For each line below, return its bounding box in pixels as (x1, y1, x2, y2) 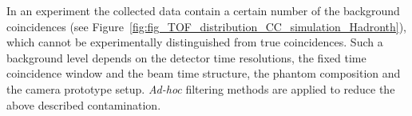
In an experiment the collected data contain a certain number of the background (6, 2, 400, 18)
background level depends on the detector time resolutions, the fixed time (6, 49, 366, 66)
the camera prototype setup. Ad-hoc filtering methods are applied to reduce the (6, 80, 395, 97)
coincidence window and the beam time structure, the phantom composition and (6, 65, 401, 82)
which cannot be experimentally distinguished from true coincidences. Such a (6, 34, 383, 50)
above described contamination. (6, 96, 161, 113)
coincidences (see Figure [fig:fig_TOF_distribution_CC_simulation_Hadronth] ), (6, 18, 407, 34)
